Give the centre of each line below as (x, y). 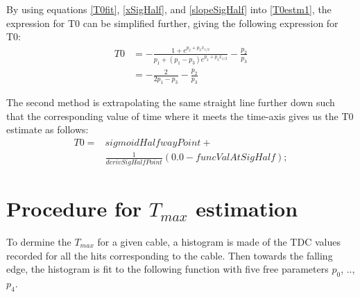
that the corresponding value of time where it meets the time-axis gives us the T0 (180, 116)
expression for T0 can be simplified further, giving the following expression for (172, 23)
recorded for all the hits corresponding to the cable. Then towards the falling (170, 255)
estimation (247, 208)
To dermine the (39, 241)
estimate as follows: (48, 129)
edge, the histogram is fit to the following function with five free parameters (168, 269)
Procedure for (74, 208)
